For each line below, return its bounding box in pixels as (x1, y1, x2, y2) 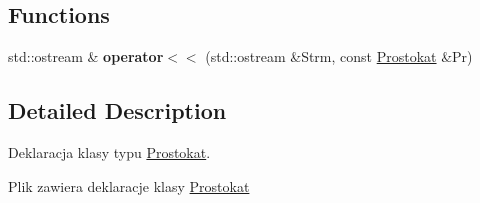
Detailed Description (8, 95, 227, 126)
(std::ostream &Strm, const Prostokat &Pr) (205, 46, 473, 67)
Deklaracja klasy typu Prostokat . (8, 142, 211, 162)
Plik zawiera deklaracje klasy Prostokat (8, 175, 250, 196)
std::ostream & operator (8, 46, 164, 67)
